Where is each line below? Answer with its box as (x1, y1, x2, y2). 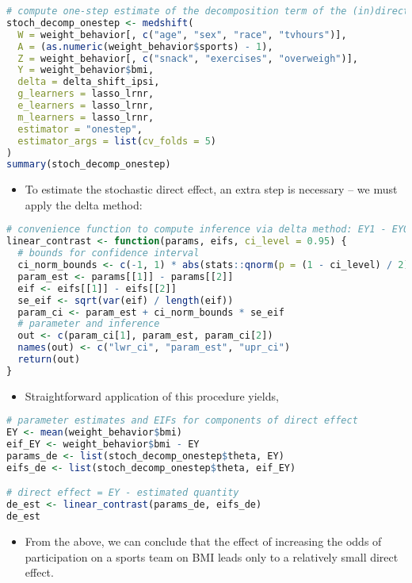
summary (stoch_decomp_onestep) (6, 159, 171, 171)
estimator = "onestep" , (17, 123, 143, 135)
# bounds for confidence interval (17, 247, 200, 259)
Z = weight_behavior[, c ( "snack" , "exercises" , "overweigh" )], (17, 52, 358, 64)
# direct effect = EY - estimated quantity (6, 487, 239, 499)
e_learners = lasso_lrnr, (17, 100, 154, 111)
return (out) (17, 354, 81, 366)
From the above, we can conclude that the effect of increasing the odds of (25, 533, 382, 550)
